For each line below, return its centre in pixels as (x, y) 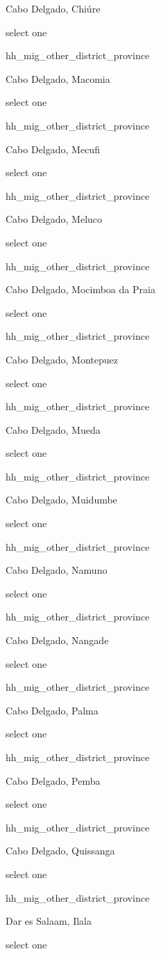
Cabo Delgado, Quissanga (60, 851)
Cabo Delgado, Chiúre (53, 8)
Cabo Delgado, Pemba (53, 780)
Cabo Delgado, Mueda (53, 429)
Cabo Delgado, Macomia (58, 78)
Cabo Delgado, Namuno (57, 570)
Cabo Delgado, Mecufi (53, 149)
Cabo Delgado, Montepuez (62, 359)
